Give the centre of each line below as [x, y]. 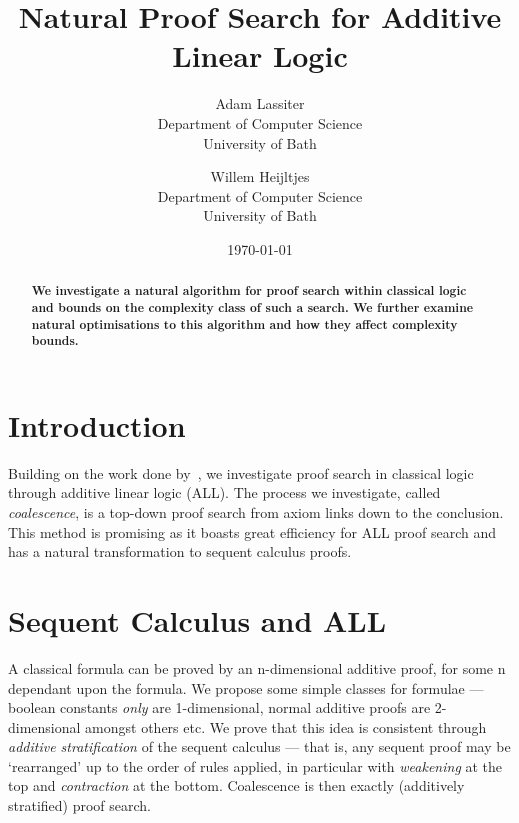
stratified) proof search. [80, 805]
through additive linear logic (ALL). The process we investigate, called [224, 492]
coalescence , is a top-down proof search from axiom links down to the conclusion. [256, 512]
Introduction [97, 424]
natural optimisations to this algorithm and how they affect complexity [244, 324]
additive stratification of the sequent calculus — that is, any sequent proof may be [259, 746]
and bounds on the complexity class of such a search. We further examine [252, 307]
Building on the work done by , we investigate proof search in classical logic [241, 472]
